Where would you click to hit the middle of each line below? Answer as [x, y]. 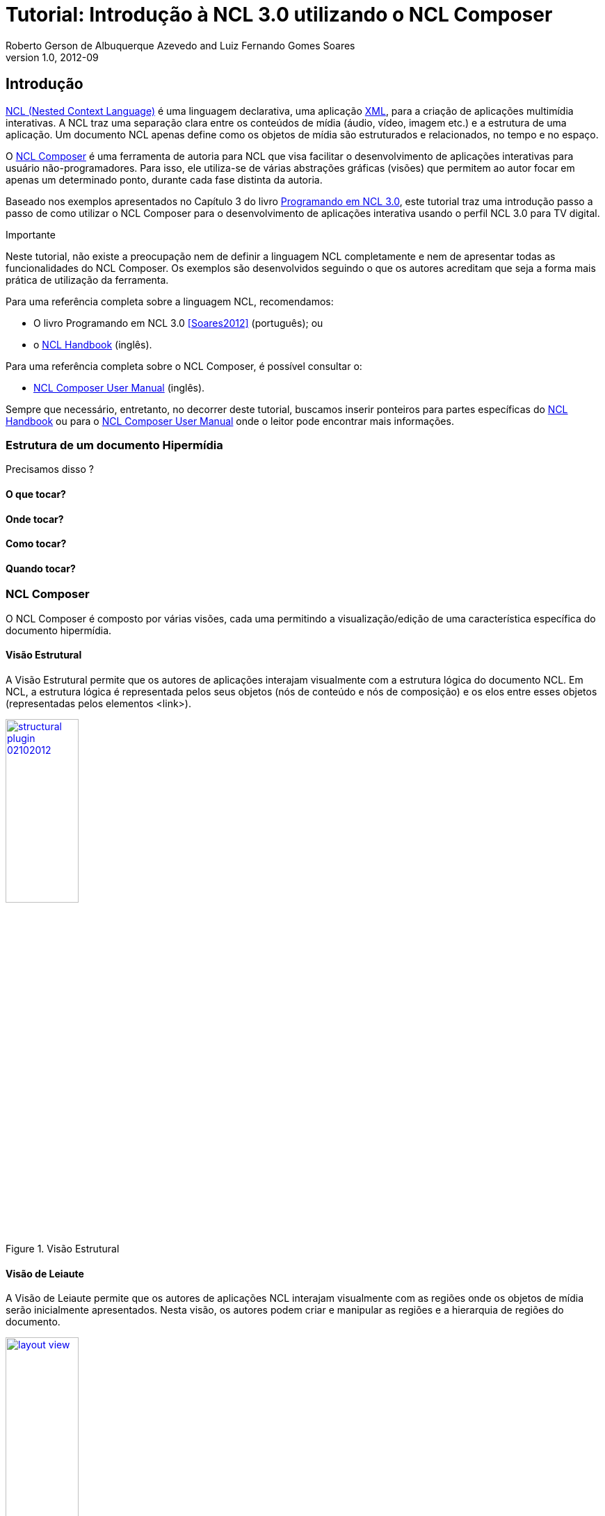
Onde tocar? [35, 519]
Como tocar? [36, 544]
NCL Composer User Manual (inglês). [119, 387]
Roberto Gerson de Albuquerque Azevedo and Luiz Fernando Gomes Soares [180, 45]
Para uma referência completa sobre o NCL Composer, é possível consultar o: [184, 366]
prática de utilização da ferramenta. [87, 280]
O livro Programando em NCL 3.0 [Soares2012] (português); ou [178, 323]
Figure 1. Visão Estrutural [63, 1249]
